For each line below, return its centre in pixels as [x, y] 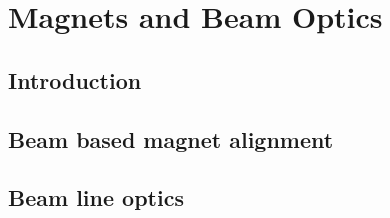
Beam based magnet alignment [171, 138]
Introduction [75, 79]
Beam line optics [96, 197]
